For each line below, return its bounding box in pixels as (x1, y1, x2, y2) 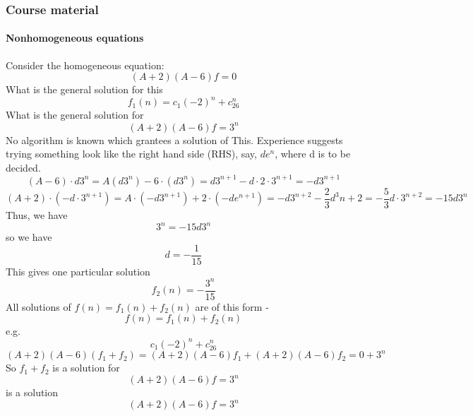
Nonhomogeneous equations (6, 30, 144, 45)
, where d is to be (275, 146, 351, 161)
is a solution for (52, 360, 120, 375)
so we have (6, 230, 52, 244)
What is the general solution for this (6, 82, 163, 97)
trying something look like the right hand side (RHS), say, (6, 146, 257, 161)
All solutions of (6, 299, 71, 314)
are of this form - (195, 299, 269, 314)
